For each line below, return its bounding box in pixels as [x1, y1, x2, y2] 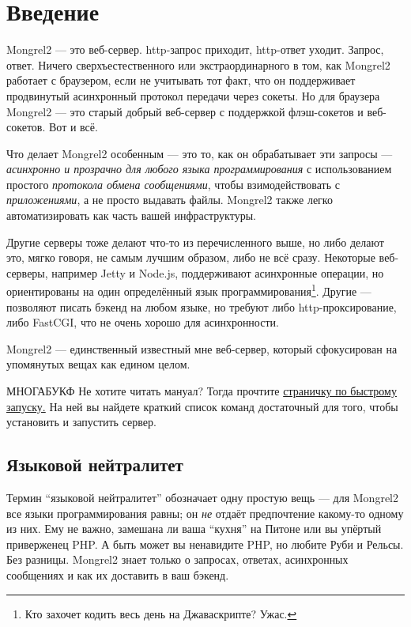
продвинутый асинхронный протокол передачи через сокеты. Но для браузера [6, 87, 380, 104]
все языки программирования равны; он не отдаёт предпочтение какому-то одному [6, 504, 404, 521]
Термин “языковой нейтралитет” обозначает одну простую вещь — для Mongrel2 [6, 489, 398, 506]
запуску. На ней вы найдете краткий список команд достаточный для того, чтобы [6, 398, 398, 414]
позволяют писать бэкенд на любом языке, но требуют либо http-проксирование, [6, 298, 397, 315]
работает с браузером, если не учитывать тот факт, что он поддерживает [6, 72, 356, 89]
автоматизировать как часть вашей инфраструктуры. [6, 207, 256, 224]
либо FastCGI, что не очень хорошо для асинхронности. [6, 314, 279, 330]
